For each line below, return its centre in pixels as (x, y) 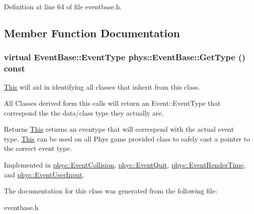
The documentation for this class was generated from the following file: (111, 191)
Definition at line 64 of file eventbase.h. (63, 6)
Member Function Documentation (92, 33)
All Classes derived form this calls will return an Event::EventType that (112, 103)
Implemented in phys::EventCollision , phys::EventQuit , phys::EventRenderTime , (125, 165)
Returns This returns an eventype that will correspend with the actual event (119, 129)
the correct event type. (38, 148)
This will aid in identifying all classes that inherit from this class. (102, 86)
